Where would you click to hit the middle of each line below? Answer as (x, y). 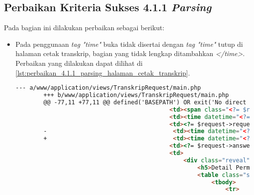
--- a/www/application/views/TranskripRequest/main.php (108, 88)
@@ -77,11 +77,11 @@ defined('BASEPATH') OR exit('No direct (145, 102)
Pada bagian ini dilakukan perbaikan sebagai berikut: (84, 28)
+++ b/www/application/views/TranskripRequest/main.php (136, 95)
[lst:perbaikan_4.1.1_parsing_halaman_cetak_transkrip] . (103, 72)
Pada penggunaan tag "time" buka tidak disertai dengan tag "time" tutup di (129, 44)
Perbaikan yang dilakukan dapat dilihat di (79, 63)
